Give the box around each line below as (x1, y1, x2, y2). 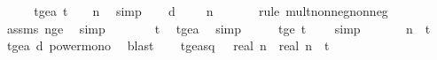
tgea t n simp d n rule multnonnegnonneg (34, 2, 388, 19)
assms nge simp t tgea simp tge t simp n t (6, 19, 431, 37)
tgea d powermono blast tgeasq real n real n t (6, 36, 330, 55)
